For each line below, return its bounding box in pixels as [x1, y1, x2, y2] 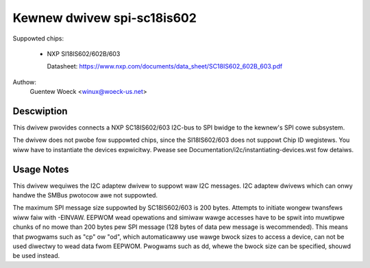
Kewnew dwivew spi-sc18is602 [12, 10, 197, 25]
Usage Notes [12, 163, 69, 175]
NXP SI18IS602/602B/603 [47, 49, 121, 58]
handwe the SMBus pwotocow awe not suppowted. [12, 191, 158, 199]
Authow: [12, 77, 37, 86]
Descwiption [12, 105, 68, 117]
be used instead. [12, 252, 60, 260]
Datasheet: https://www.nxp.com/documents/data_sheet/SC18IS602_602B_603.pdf [47, 62, 283, 71]
